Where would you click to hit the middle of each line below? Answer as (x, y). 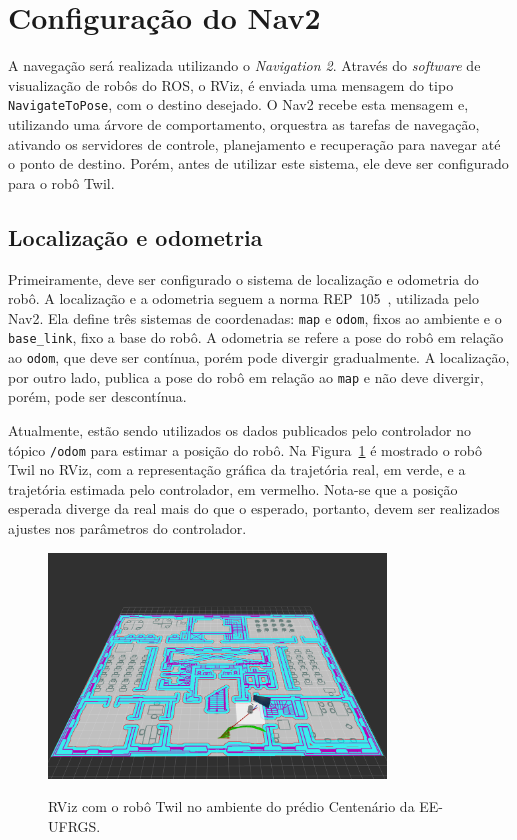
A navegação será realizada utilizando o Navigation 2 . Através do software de (244, 65)
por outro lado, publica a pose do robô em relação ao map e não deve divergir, (246, 376)
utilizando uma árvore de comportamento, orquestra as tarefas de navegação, (244, 123)
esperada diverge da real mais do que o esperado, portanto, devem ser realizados (254, 508)
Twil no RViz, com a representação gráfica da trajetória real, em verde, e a (237, 469)
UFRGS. (74, 826)
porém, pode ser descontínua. (97, 396)
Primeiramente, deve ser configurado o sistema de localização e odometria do (243, 278)
